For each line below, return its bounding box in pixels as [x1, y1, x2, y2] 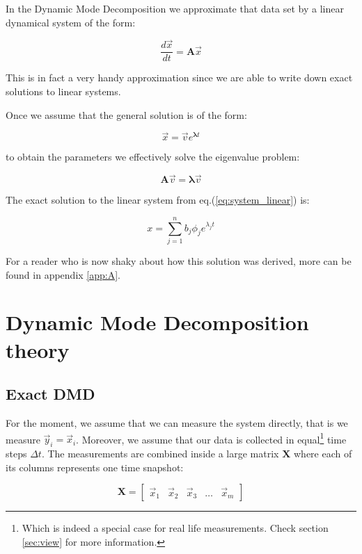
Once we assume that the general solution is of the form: [6, 107, 247, 122]
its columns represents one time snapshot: [6, 459, 184, 474]
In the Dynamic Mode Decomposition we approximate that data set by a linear [6, 1, 344, 15]
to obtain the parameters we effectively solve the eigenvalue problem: [6, 149, 300, 164]
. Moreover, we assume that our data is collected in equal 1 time [76, 430, 347, 446]
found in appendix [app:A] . [6, 267, 120, 282]
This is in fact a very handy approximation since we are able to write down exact [6, 70, 353, 85]
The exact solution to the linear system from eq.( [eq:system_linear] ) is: [6, 193, 310, 207]
